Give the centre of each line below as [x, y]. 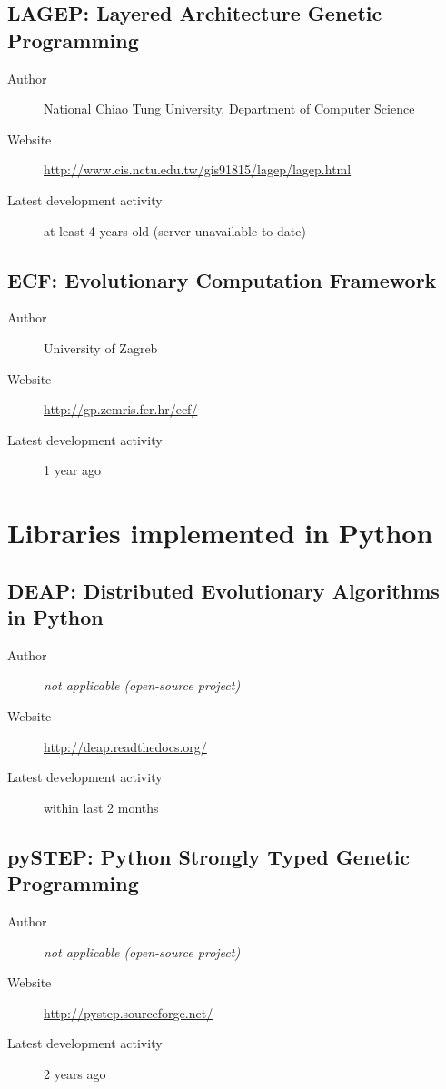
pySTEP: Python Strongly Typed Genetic [209, 856]
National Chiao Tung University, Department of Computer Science [229, 109]
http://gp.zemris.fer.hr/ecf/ [121, 409]
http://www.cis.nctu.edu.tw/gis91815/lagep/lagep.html [198, 169]
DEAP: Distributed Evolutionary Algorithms [223, 590]
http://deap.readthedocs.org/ [125, 746]
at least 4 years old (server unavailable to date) [175, 230]
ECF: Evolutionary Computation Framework [222, 279]
